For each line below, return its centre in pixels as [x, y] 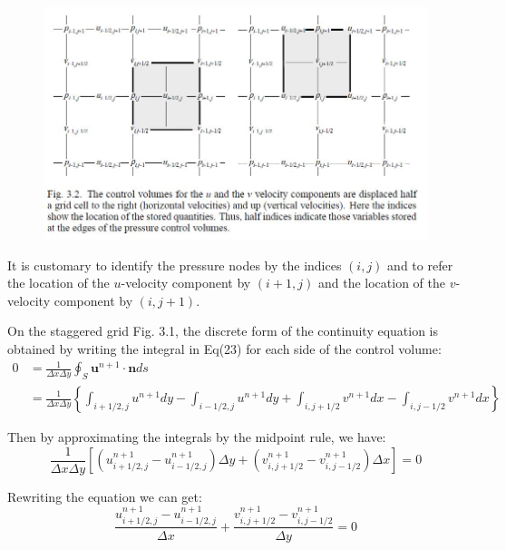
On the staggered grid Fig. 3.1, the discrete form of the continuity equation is [223, 331]
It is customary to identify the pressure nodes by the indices [175, 265]
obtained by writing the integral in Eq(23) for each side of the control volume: [224, 349]
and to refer [420, 265]
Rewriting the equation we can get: [105, 496]
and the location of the [381, 283]
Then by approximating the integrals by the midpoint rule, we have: [197, 437]
